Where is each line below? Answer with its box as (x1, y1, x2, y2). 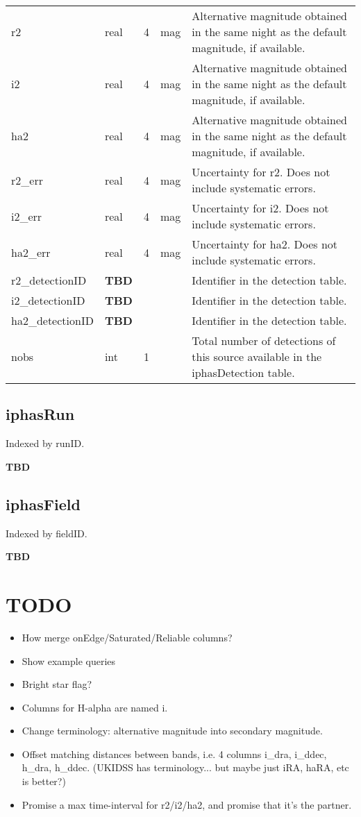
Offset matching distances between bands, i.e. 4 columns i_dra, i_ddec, (22, 746, 327, 761)
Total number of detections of (192, 332, 336, 348)
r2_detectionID (11, 272, 87, 288)
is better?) (22, 774, 66, 789)
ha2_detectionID (11, 312, 94, 328)
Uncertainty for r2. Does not (192, 164, 330, 180)
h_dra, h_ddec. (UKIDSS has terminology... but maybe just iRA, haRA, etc (22, 760, 349, 775)
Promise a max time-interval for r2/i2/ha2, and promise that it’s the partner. (22, 797, 352, 811)
